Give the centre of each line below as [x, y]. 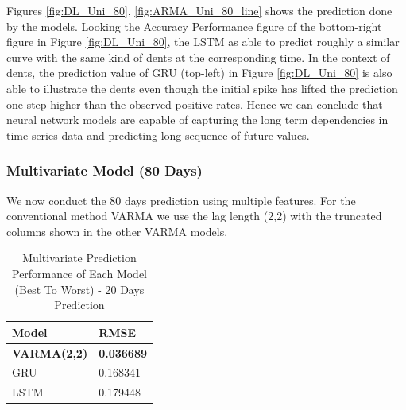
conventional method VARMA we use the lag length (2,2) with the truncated [194, 216]
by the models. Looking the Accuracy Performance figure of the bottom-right [194, 26]
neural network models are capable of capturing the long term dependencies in [197, 120]
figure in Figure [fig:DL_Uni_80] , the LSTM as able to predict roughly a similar [203, 42]
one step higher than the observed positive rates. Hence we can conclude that [195, 104]
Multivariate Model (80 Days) [104, 170]
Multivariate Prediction [79, 258]
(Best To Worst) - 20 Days [79, 289]
